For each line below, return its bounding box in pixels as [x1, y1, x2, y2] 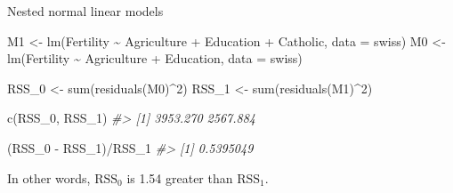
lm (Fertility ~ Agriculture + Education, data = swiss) [7, 49, 303, 68]
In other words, [7, 168, 91, 187]
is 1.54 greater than [126, 168, 233, 187]
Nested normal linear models [7, 2, 164, 20]
